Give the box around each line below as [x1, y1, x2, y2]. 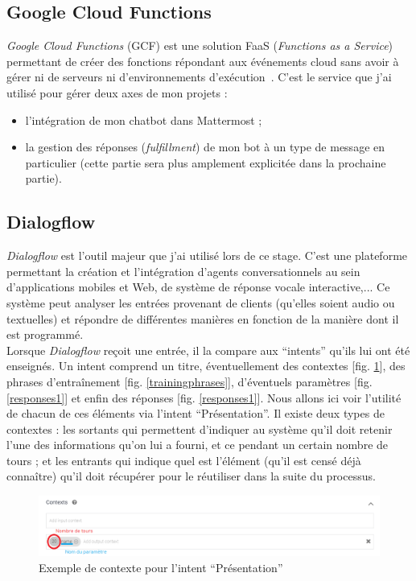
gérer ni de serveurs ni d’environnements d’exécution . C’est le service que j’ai [6, 68, 392, 85]
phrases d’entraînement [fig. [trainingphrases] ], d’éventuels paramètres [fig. [6, 373, 373, 389]
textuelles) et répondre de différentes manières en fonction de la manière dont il [6, 310, 399, 327]
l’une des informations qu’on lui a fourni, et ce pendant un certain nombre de [6, 436, 389, 453]
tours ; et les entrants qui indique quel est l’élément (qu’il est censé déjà [6, 451, 361, 468]
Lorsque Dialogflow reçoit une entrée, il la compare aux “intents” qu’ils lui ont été [6, 341, 410, 358]
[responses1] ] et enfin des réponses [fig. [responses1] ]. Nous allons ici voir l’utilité [6, 389, 402, 406]
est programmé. [6, 326, 84, 343]
